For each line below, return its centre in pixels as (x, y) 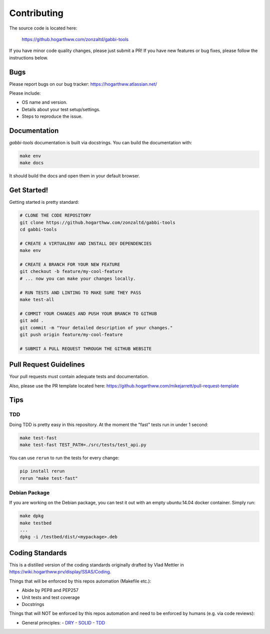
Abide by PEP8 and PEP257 (50, 590)
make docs (32, 163)
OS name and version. (44, 102)
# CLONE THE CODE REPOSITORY (55, 216)
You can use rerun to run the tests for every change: (64, 458)
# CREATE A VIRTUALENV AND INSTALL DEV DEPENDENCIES (86, 243)
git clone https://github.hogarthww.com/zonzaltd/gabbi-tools (97, 222)
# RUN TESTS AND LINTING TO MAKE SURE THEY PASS (80, 292)
